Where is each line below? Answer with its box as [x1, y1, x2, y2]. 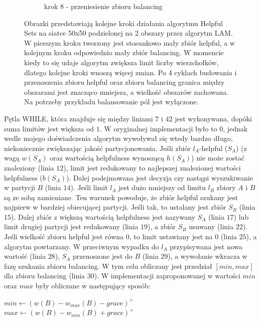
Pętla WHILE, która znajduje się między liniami [4, 113, 153, 123]
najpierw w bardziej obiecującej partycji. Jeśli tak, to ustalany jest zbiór [4, 202, 226, 212]
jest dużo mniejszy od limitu [118, 182, 206, 193]
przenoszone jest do [73, 251, 133, 261]
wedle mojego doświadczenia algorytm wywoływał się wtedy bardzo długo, [4, 133, 233, 143]
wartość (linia [4, 251, 46, 261]
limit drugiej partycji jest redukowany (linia [4, 221, 139, 232]
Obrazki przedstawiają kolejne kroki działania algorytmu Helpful [24, 18, 223, 28]
